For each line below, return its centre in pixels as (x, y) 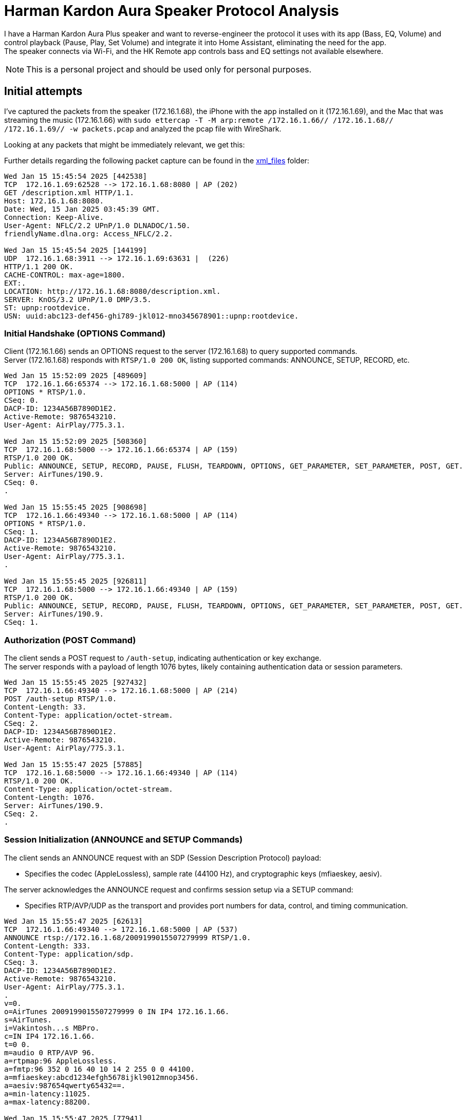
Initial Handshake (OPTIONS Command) (85, 333)
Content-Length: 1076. (50, 798)
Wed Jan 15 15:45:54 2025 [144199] (76, 250)
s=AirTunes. (28, 1020)
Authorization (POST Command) (70, 640)
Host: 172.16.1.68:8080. (54, 201)
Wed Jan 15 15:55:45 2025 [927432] (76, 683)
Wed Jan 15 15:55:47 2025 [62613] (73, 921)
